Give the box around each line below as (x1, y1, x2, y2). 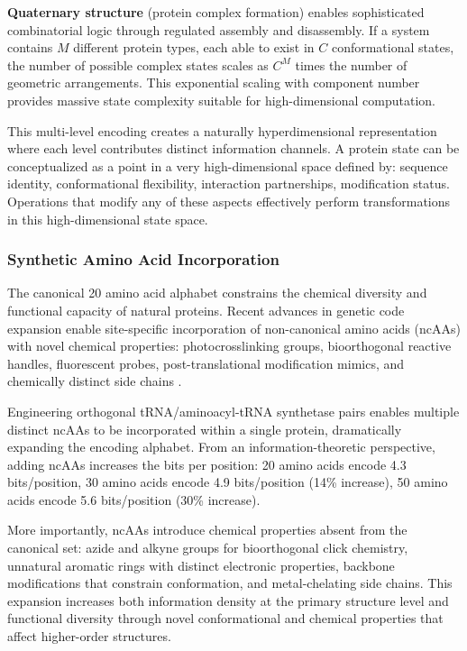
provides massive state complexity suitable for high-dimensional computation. (7, 90, 435, 109)
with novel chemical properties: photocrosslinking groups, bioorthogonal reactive (7, 336, 452, 355)
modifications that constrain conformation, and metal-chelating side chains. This (7, 573, 453, 592)
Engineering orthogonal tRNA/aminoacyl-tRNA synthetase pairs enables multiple (7, 401, 460, 420)
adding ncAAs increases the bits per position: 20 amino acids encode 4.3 (7, 454, 407, 473)
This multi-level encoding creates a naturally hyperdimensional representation (7, 121, 437, 140)
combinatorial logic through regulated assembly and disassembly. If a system (7, 20, 430, 39)
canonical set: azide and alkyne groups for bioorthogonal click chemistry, (7, 538, 408, 557)
